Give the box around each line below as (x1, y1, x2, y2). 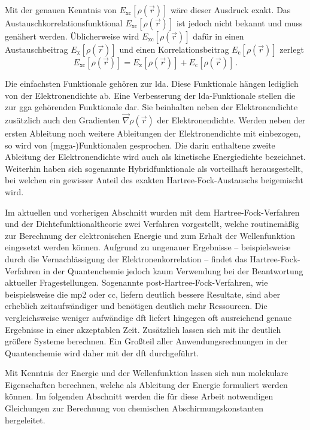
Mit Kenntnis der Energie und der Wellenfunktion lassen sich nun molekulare (5, 367, 288, 379)
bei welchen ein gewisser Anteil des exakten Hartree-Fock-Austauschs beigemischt (5, 174, 303, 186)
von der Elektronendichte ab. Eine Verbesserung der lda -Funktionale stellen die (5, 89, 296, 101)
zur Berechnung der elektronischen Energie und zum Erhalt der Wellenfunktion (5, 229, 296, 241)
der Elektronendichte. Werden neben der (157, 114, 306, 126)
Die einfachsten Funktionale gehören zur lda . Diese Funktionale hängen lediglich (5, 77, 299, 89)
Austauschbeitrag (5, 43, 68, 55)
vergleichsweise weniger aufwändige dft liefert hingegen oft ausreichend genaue (5, 311, 292, 323)
